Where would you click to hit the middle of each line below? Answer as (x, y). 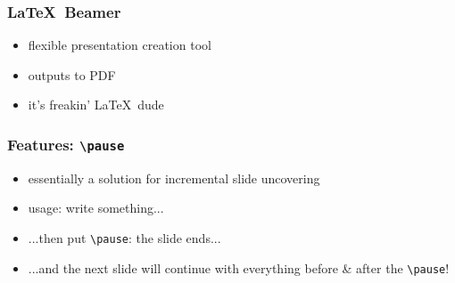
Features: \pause (66, 144)
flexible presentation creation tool (120, 45)
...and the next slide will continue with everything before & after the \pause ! (239, 267)
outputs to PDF (72, 74)
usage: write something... (96, 208)
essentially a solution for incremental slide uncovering (174, 178)
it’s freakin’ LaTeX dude (96, 105)
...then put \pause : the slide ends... (124, 237)
